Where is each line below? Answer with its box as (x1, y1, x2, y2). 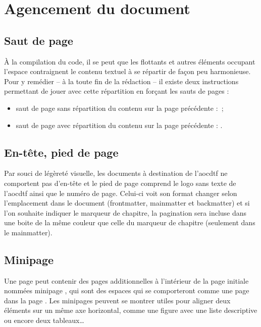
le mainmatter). (4, 227, 53, 237)
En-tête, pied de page (4, 144, 119, 160)
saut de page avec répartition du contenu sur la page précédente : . (16, 119, 223, 130)
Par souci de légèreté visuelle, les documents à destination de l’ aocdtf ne (4, 168, 228, 178)
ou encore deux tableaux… (4, 315, 84, 325)
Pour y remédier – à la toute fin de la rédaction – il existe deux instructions (4, 76, 239, 86)
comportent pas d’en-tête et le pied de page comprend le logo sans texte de (4, 177, 236, 188)
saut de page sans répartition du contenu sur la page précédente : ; (16, 102, 224, 113)
